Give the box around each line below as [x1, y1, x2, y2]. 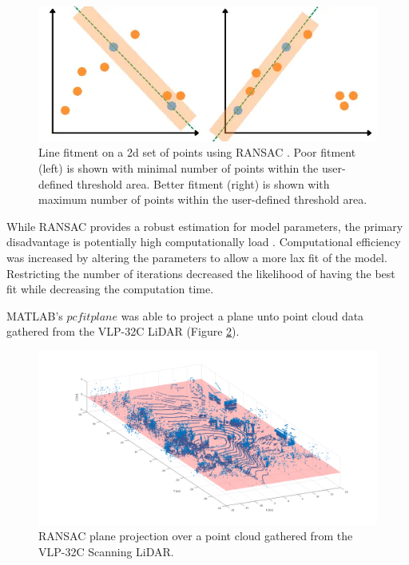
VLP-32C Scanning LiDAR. [38, 543, 174, 559]
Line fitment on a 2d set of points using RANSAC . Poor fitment [38, 144, 356, 161]
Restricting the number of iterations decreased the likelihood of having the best [6, 265, 395, 281]
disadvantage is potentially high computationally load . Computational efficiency [6, 233, 401, 250]
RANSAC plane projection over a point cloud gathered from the [38, 527, 353, 544]
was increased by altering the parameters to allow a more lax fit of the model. [6, 249, 387, 265]
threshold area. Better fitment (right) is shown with [77, 175, 330, 192]
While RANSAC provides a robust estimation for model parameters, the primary [6, 217, 403, 234]
